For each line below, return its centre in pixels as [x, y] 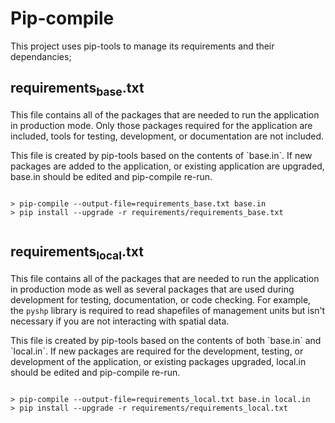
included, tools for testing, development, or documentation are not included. [167, 136]
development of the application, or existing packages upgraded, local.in [158, 361]
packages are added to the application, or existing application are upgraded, [167, 166]
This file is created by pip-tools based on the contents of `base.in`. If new [161, 155]
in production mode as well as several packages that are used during [152, 289]
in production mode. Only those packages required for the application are [161, 125]
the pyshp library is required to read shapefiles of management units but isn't [168, 310]
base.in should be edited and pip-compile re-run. [111, 176]
